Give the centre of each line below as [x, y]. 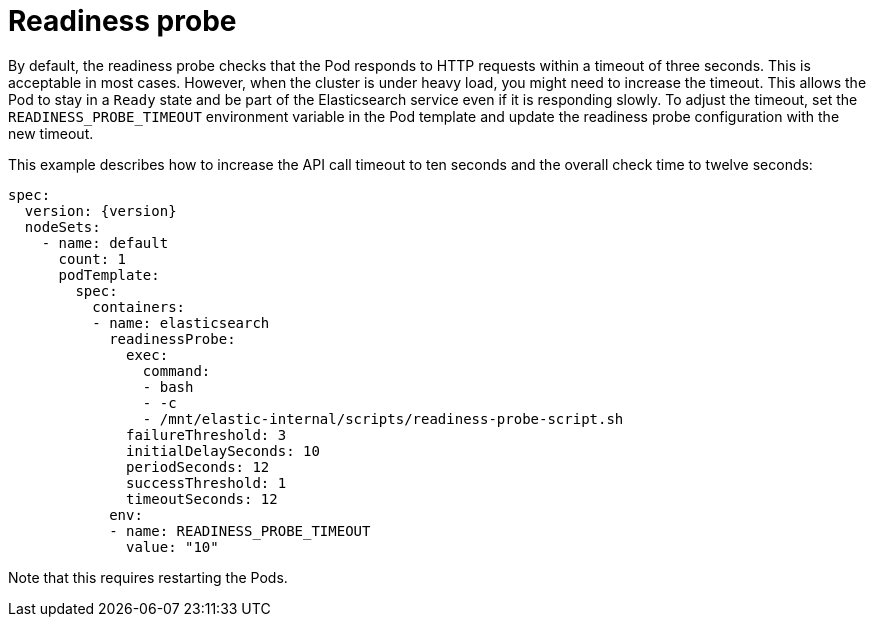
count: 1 [92, 258]
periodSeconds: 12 [198, 466]
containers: [139, 306]
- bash [168, 386]
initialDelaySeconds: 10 [223, 450]
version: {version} [100, 210]
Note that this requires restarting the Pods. [148, 577]
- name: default [105, 242]
